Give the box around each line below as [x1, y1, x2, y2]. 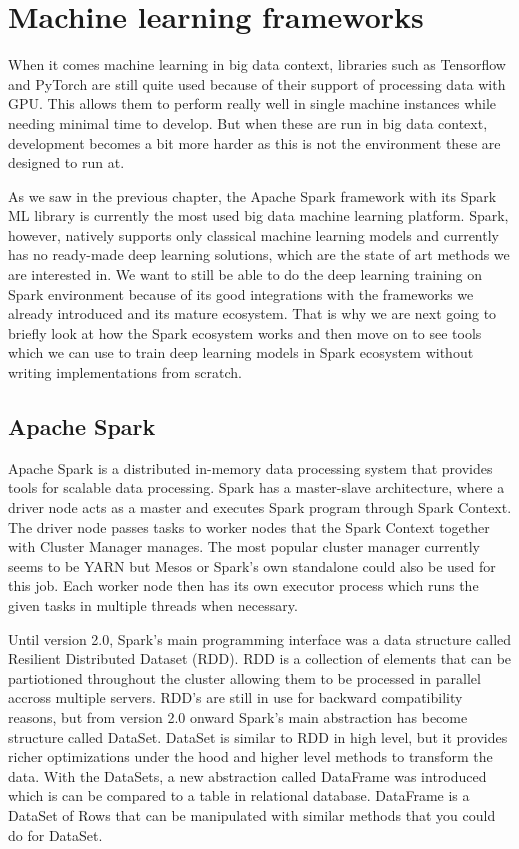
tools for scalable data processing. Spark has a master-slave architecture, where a [8, 477, 505, 498]
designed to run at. [8, 152, 125, 173]
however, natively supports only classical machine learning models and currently [8, 224, 499, 245]
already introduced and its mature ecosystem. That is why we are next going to [8, 303, 497, 324]
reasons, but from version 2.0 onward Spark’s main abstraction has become [8, 706, 468, 727]
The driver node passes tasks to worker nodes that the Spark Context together [8, 516, 490, 537]
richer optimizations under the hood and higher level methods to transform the [8, 746, 493, 767]
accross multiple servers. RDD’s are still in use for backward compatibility [8, 687, 463, 708]
